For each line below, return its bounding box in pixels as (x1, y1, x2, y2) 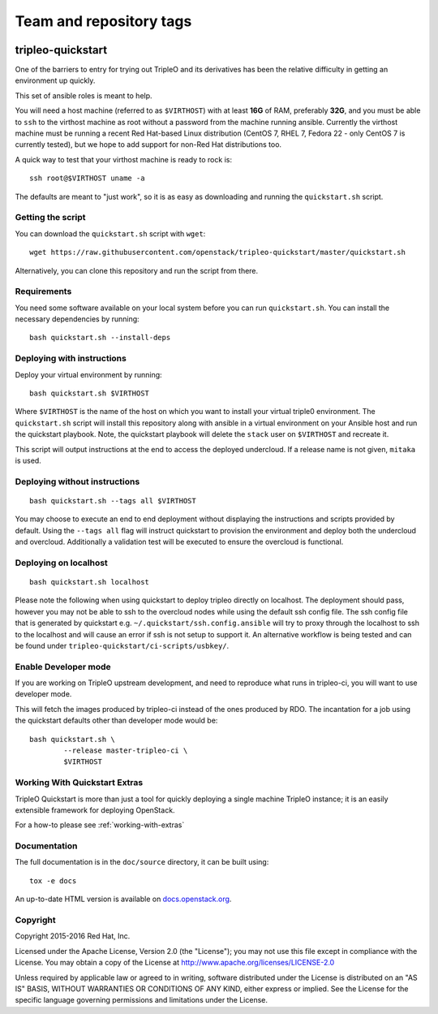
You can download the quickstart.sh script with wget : (15, 228, 206, 239)
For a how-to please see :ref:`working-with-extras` (15, 820, 185, 830)
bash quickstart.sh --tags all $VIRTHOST (29, 496, 196, 505)
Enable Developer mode (15, 661, 111, 672)
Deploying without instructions (15, 476, 140, 487)
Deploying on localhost (15, 557, 109, 568)
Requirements (15, 286, 72, 297)
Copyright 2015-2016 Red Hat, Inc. (15, 931, 131, 941)
